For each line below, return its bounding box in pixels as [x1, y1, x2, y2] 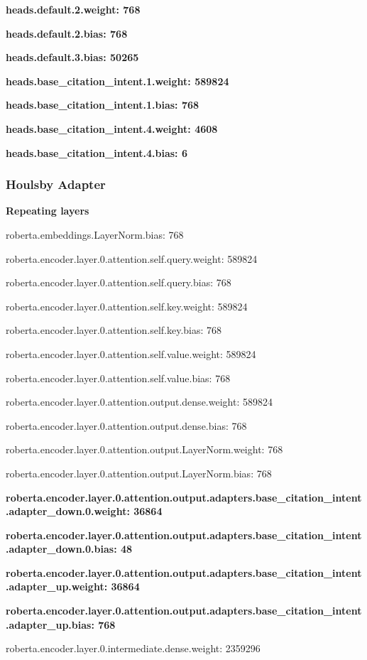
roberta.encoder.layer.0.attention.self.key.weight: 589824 [6, 298, 248, 313]
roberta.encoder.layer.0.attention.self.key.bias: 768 [6, 323, 222, 337]
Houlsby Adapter [6, 175, 106, 193]
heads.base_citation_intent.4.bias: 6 [6, 145, 187, 160]
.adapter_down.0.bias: [6, 541, 117, 556]
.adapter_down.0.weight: [6, 504, 130, 519]
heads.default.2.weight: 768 [6, 2, 141, 16]
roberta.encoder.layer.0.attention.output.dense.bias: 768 [6, 418, 247, 433]
